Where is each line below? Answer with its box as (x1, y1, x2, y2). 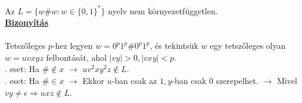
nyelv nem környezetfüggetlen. (108, 4, 218, 17)
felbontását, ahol (46, 51, 107, 63)
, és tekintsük (150, 39, 198, 52)
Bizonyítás (5, 16, 49, 29)
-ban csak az (111, 74, 157, 87)
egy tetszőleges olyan (210, 39, 286, 52)
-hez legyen (52, 39, 93, 52)
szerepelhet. (216, 74, 259, 87)
